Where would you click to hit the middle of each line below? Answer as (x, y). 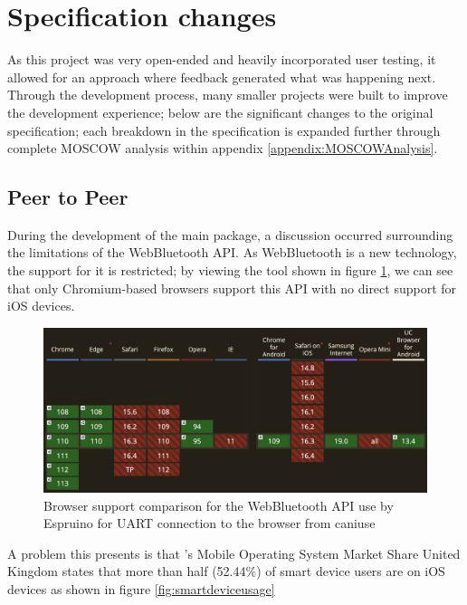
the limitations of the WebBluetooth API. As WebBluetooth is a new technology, (232, 252)
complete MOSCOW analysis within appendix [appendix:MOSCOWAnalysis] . (223, 148)
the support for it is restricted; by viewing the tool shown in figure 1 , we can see (230, 270)
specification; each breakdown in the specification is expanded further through (224, 130)
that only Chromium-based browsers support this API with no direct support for (232, 288)
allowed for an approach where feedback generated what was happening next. (222, 77)
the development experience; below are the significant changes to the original (220, 112)
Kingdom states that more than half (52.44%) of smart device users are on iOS (226, 571)
